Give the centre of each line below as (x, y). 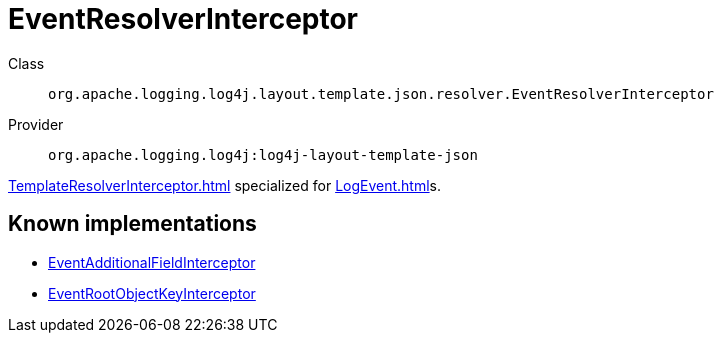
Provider (36, 124)
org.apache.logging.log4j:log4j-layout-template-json (263, 154)
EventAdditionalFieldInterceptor (152, 262)
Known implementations (132, 224)
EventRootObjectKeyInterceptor (152, 293)
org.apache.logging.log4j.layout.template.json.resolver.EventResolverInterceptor (381, 93)
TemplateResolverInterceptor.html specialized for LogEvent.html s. (225, 185)
